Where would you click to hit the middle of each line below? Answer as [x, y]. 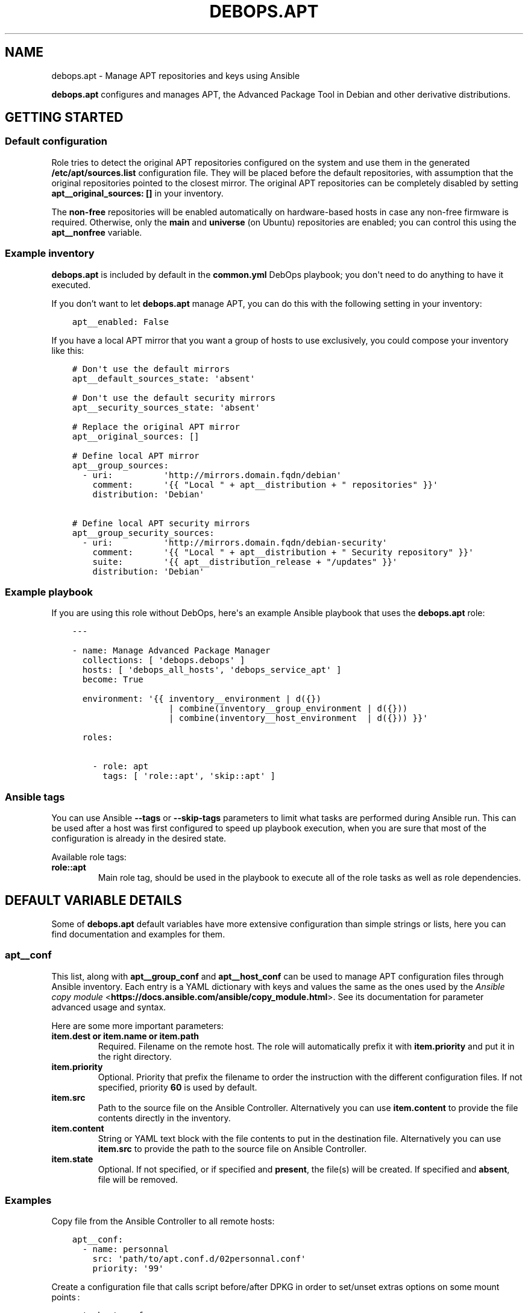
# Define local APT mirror [136, 455]
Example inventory [50, 253]
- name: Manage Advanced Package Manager [171, 651]
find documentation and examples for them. [138, 934]
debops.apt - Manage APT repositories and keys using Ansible [176, 75]
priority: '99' [128, 1269]
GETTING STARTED [64, 118]
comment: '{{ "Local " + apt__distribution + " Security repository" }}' [283, 552]
